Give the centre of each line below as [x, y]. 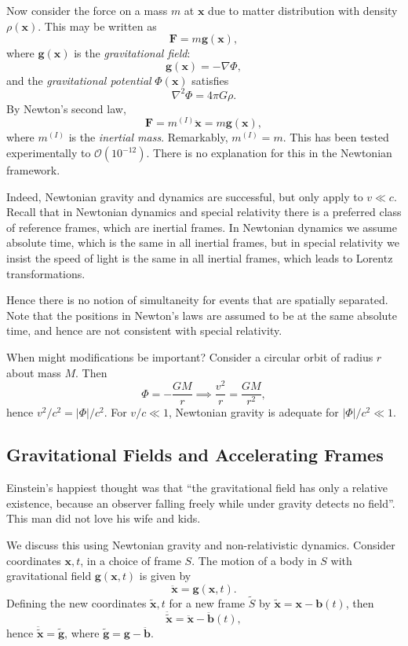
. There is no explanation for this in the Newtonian [269, 153]
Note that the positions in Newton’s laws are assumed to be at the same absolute [202, 315]
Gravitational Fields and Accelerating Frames [195, 455]
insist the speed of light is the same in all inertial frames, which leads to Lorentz [200, 258]
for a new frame [207, 602]
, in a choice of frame [131, 560]
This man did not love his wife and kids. [104, 518]
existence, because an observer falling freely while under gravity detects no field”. [201, 503]
